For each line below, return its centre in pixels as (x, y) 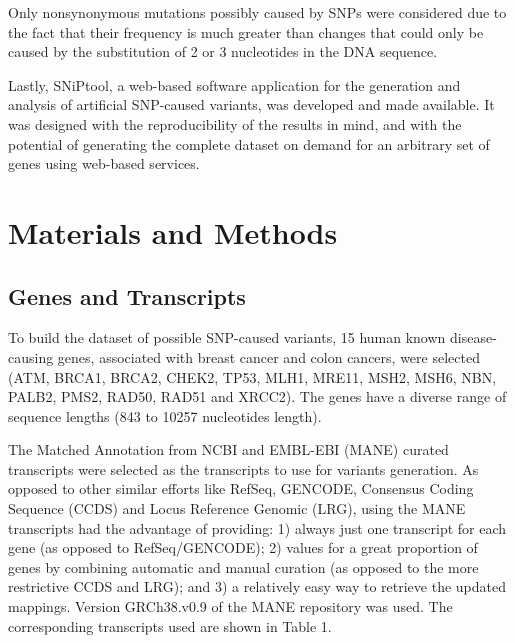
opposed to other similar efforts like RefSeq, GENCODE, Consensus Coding (241, 488)
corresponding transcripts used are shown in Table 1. (170, 625)
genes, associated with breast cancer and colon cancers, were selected (268, 356)
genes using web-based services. (104, 163)
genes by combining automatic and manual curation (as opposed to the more (243, 566)
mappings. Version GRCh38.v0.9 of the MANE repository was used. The (230, 606)
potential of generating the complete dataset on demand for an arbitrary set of (249, 143)
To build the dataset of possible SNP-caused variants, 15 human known (227, 337)
